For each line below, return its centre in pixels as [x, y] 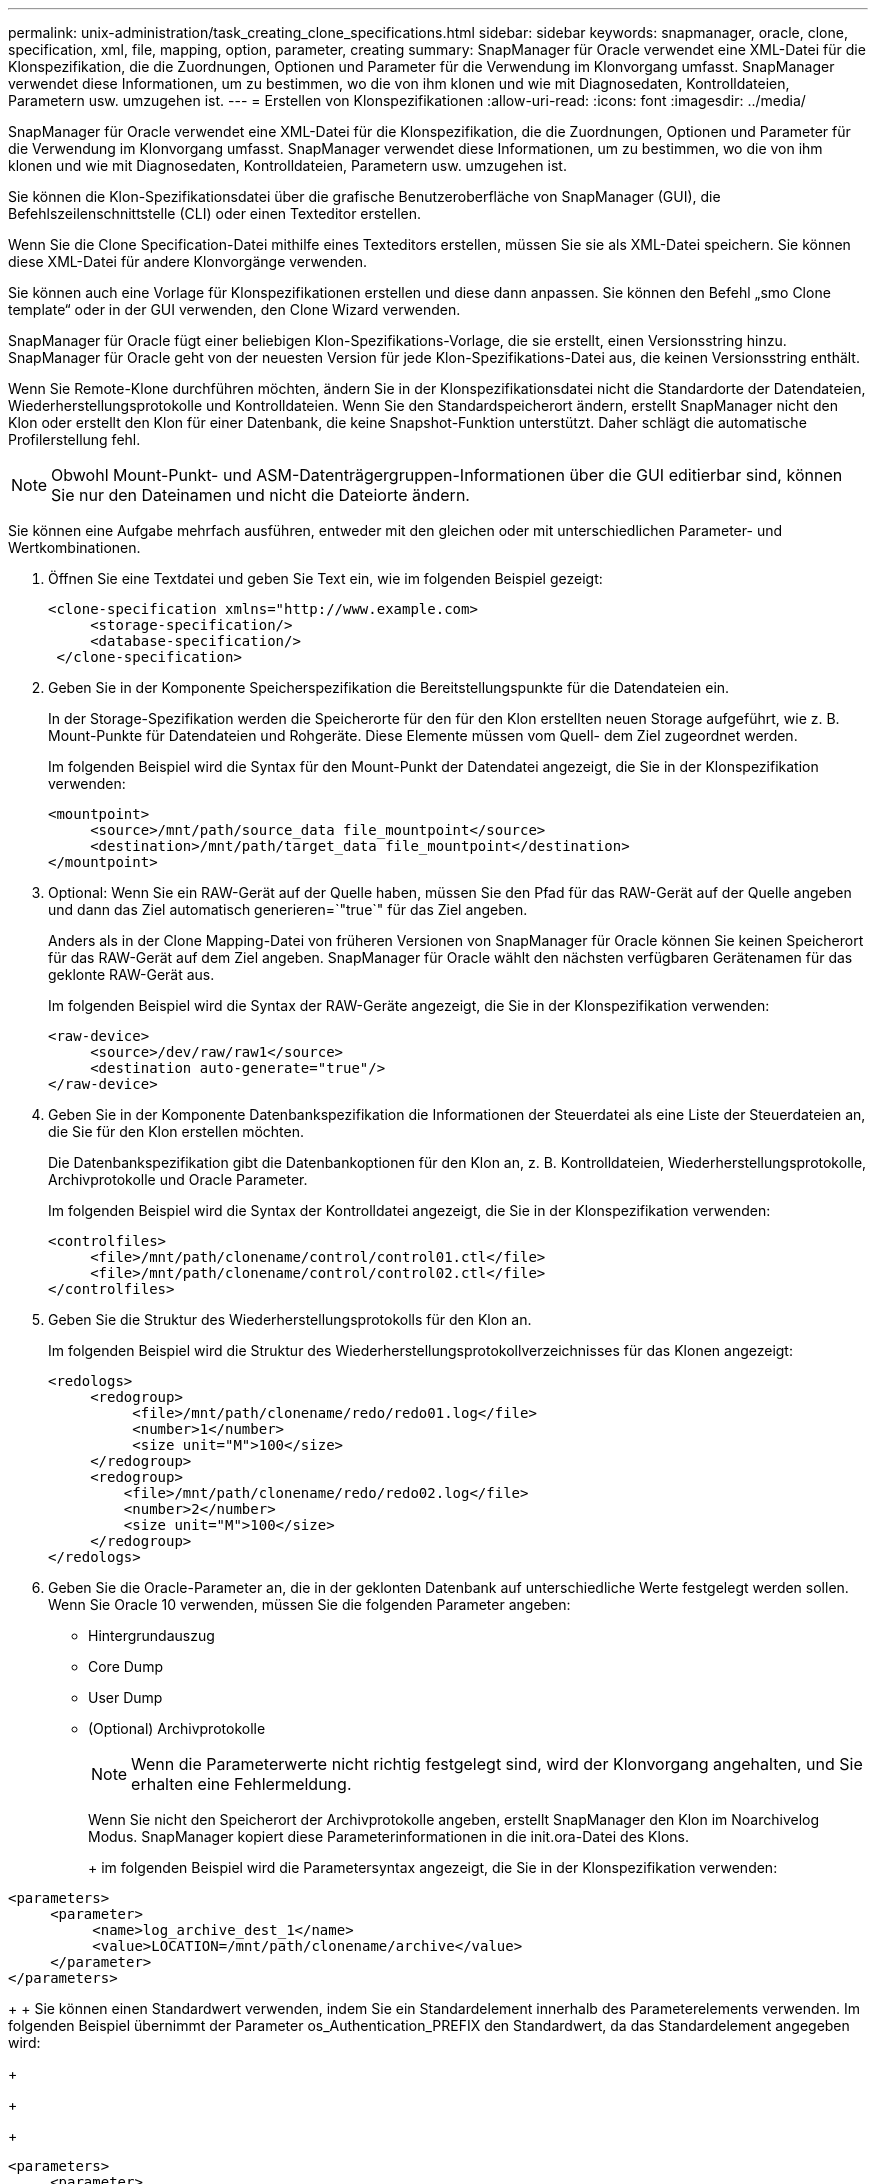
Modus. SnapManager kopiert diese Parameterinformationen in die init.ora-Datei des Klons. [389, 1836]
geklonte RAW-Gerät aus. [131, 974]
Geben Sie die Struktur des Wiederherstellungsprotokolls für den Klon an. [290, 1319]
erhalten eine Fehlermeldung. [241, 1784]
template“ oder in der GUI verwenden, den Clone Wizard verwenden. [234, 309]
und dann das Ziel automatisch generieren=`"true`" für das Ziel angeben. [288, 909]
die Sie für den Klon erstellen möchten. [176, 1131]
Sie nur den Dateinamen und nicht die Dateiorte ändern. [260, 495]
